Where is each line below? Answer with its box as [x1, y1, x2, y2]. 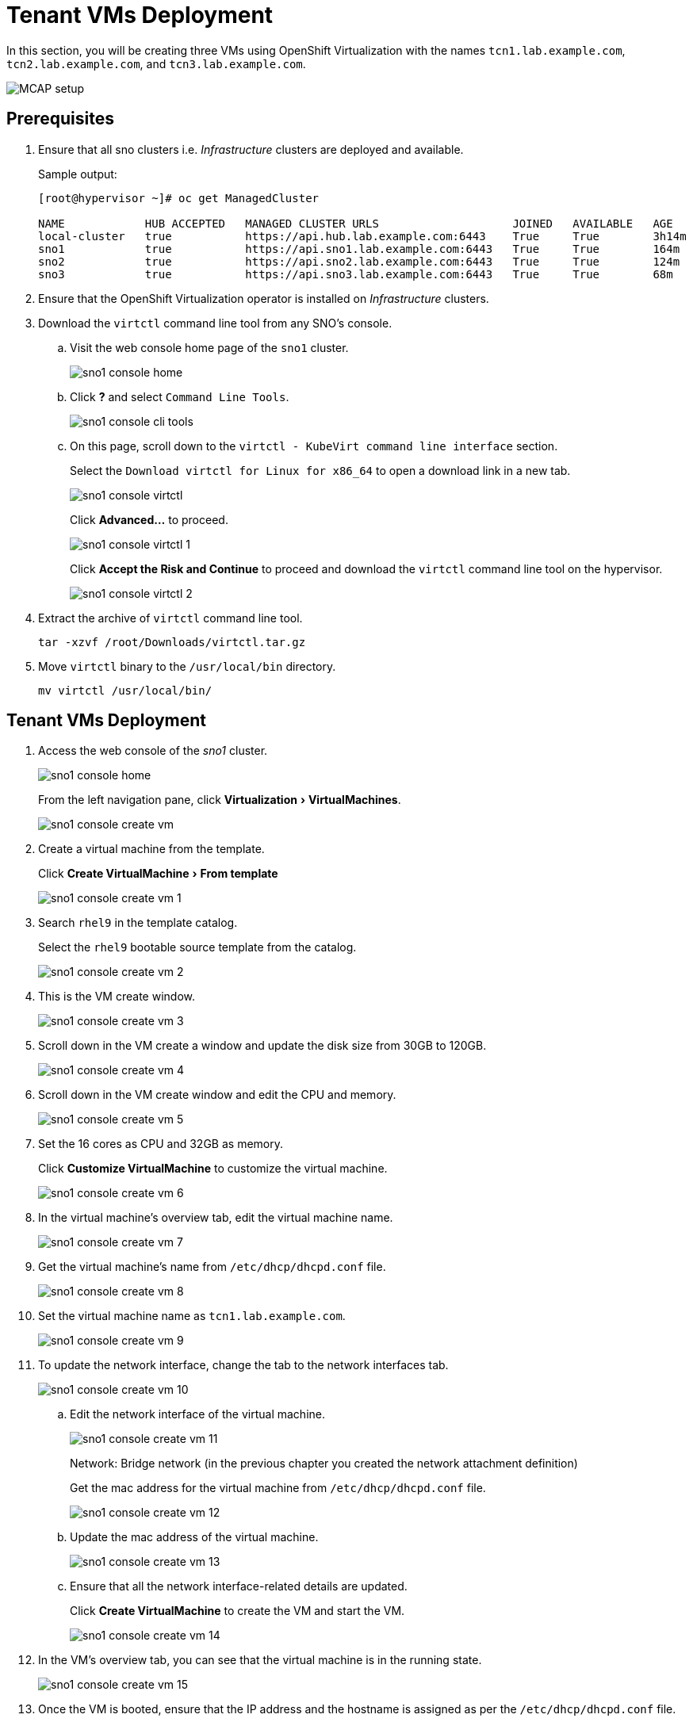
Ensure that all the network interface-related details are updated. [70, 1579, 408, 1594]
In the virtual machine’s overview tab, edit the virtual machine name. [38, 1211, 393, 1225]
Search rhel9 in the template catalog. [38, 916, 238, 930]
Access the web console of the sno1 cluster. [38, 744, 268, 758]
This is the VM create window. [38, 989, 195, 1004]
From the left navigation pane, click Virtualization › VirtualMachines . [38, 793, 401, 807]
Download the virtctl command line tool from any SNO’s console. [38, 316, 392, 330]
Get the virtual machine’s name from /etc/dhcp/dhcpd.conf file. [38, 1260, 386, 1274]
